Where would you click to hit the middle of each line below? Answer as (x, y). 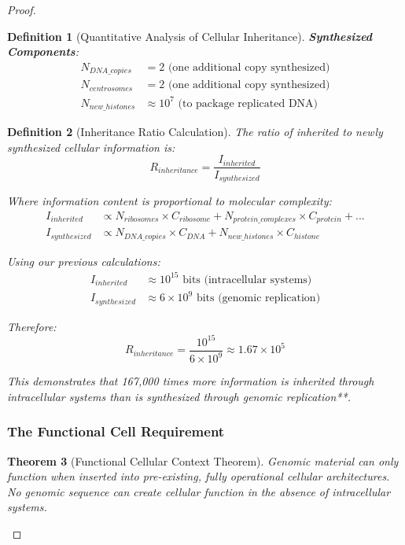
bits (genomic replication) (258, 298)
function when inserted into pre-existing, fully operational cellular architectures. (199, 476)
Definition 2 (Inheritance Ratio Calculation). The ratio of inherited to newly (195, 132)
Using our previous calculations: (84, 261)
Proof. (22, 9)
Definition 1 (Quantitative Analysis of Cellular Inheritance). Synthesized (190, 36)
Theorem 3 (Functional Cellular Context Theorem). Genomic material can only (203, 460)
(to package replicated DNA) (248, 103)
